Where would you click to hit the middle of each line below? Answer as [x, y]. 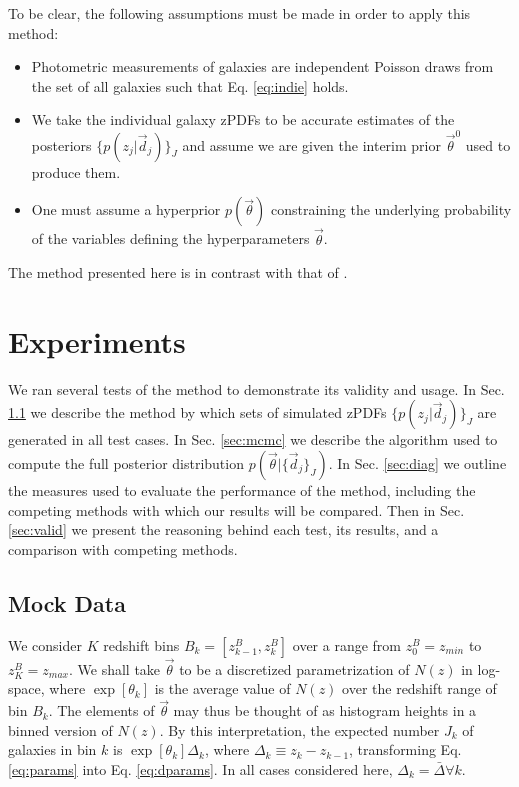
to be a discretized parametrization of [294, 668]
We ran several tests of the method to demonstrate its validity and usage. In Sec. [256, 388]
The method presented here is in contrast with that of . [178, 272]
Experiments [97, 340]
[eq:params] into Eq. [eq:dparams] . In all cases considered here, [200, 768]
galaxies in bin [52, 749]
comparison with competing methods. [123, 548]
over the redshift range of [419, 688]
